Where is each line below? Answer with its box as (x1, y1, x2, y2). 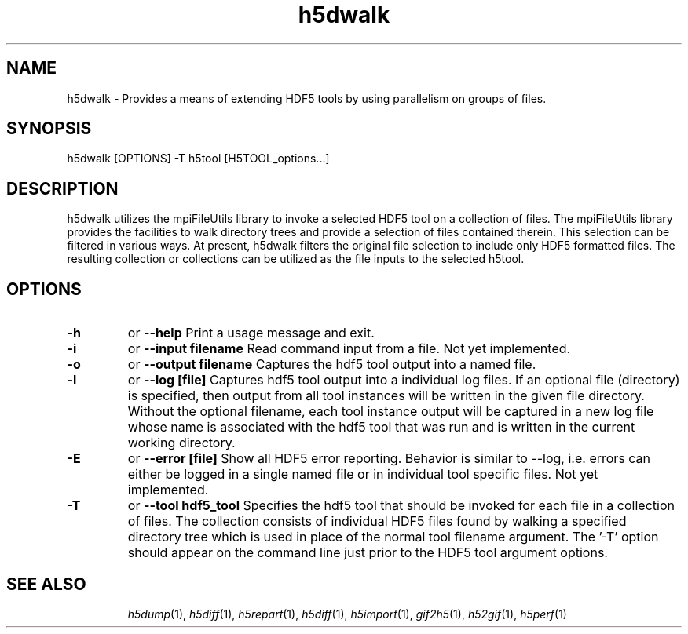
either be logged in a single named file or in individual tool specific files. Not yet (127, 466, 598, 483)
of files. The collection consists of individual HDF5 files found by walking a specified (127, 513, 627, 530)
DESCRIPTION (6, 178, 119, 199)
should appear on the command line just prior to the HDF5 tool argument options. (127, 545, 608, 561)
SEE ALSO (6, 574, 86, 594)
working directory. (127, 435, 236, 451)
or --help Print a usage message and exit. (127, 325, 375, 341)
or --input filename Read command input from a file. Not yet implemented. (127, 341, 571, 357)
